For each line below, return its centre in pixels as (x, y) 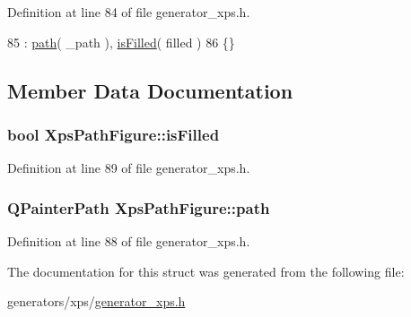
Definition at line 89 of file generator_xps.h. (129, 168)
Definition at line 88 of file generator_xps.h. (129, 241)
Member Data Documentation (150, 90)
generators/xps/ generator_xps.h (96, 301)
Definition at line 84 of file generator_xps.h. (129, 12)
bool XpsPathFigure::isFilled (114, 134)
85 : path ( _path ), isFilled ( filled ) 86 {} (121, 42)
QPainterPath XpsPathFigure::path (139, 207)
